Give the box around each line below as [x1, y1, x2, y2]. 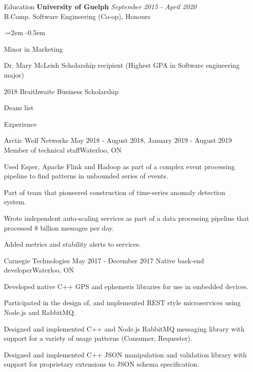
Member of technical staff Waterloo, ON [4, 144, 122, 155]
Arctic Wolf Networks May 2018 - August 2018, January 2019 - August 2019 [4, 135, 232, 145]
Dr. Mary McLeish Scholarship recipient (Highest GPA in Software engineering [4, 60, 240, 70]
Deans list [4, 102, 34, 113]
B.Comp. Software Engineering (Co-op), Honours [4, 11, 151, 21]
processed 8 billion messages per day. [4, 222, 114, 233]
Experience [4, 118, 37, 129]
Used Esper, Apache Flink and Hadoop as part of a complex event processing [4, 161, 235, 171]
